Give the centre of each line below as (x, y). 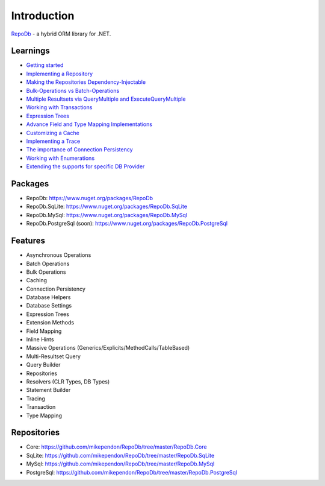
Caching (37, 280)
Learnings (31, 51)
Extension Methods (50, 323)
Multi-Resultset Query (54, 356)
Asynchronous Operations (59, 255)
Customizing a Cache (53, 133)
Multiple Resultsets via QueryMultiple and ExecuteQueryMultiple (106, 99)
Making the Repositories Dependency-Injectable (86, 82)
